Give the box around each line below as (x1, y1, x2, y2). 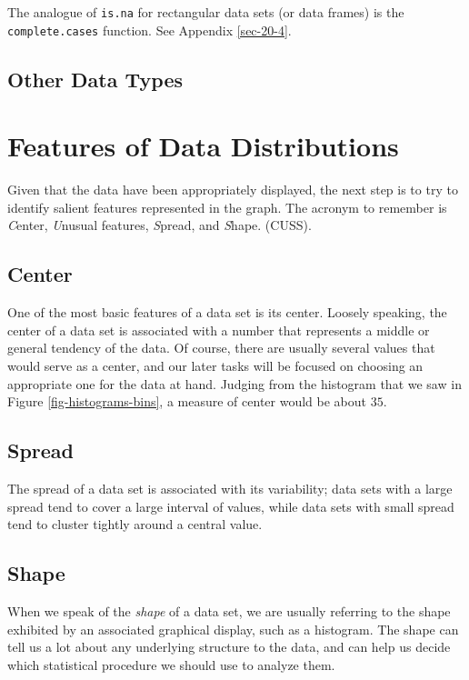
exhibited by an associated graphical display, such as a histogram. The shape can (7, 619, 459, 638)
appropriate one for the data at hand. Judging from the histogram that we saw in (7, 374, 462, 393)
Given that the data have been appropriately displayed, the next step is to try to (7, 180, 458, 199)
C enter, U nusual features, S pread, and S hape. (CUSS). (7, 215, 312, 235)
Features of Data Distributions (7, 127, 399, 165)
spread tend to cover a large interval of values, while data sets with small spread (7, 496, 454, 515)
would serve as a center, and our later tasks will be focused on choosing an (7, 355, 424, 375)
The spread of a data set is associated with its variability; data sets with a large (7, 478, 453, 497)
